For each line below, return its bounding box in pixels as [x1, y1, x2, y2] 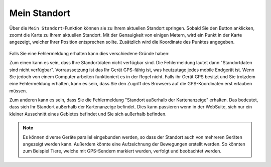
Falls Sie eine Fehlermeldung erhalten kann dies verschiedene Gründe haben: [9, 50, 170, 56]
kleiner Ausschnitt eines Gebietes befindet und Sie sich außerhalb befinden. [9, 111, 167, 117]
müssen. [9, 88, 27, 94]
